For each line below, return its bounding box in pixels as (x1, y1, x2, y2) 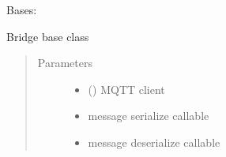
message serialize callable (88, 107, 209, 124)
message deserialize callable (88, 133, 220, 150)
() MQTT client (88, 80, 165, 97)
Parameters (37, 54, 92, 71)
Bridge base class (6, 28, 89, 44)
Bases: (6, 2, 37, 17)
